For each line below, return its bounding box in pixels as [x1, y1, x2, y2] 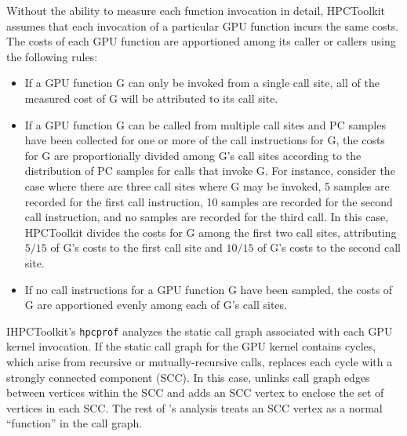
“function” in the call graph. [6, 415, 143, 431]
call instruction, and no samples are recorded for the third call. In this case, [24, 209, 389, 225]
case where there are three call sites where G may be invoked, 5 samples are [24, 177, 390, 194]
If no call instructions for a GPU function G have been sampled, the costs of [24, 281, 393, 297]
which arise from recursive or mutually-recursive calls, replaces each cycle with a [6, 353, 393, 369]
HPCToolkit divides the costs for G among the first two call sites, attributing [24, 223, 397, 240]
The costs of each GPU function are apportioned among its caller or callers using [6, 33, 396, 49]
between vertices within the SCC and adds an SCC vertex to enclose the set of [6, 384, 384, 401]
